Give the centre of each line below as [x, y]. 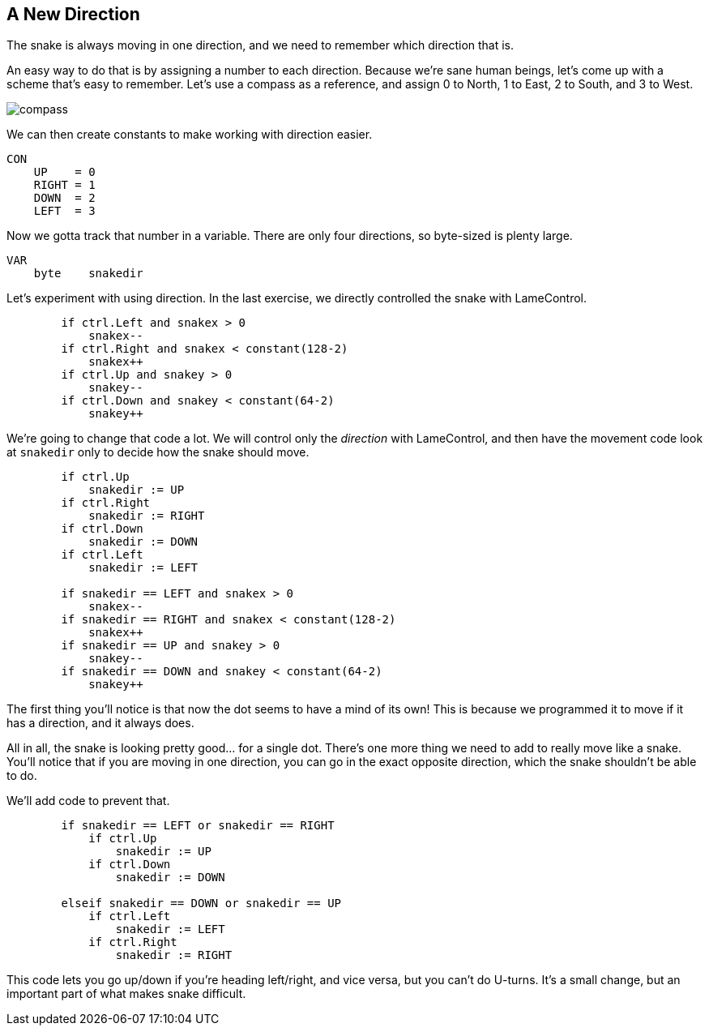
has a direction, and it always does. [100, 723]
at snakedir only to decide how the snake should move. [158, 452]
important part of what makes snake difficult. [126, 994]
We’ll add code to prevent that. [88, 801]
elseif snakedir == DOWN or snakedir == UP [201, 904]
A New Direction [73, 14]
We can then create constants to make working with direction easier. [190, 135]
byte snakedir [88, 274]
